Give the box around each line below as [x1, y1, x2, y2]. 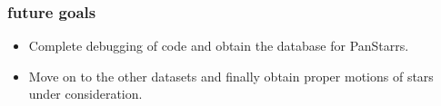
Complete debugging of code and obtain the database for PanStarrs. [28, 36, 409, 55]
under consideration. [28, 84, 143, 103]
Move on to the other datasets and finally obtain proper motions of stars [28, 66, 434, 85]
